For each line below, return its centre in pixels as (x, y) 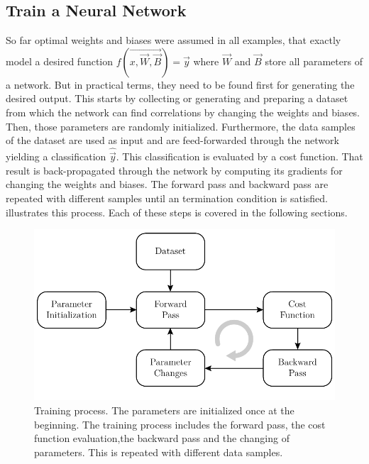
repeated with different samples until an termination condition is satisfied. (167, 198)
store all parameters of (314, 61)
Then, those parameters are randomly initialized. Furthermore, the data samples (181, 126)
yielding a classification (56, 156)
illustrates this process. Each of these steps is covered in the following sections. (177, 212)
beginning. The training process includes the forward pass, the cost (180, 424)
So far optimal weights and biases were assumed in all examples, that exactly (174, 40)
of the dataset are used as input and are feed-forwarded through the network (172, 140)
